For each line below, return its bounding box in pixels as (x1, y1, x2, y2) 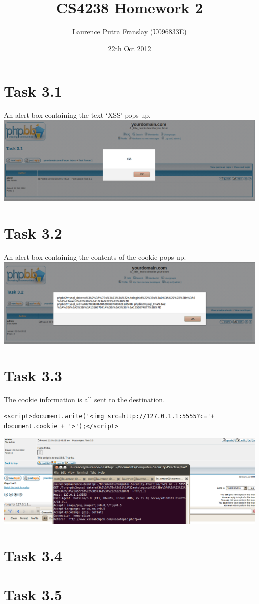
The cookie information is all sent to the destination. (4, 394, 165, 404)
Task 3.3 (4, 365, 62, 385)
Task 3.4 (4, 545, 62, 566)
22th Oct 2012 (108, 43, 151, 53)
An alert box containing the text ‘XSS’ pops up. (4, 110, 151, 120)
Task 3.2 (4, 223, 62, 243)
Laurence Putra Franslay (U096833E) (72, 26, 187, 37)
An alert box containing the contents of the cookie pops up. (4, 251, 186, 262)
